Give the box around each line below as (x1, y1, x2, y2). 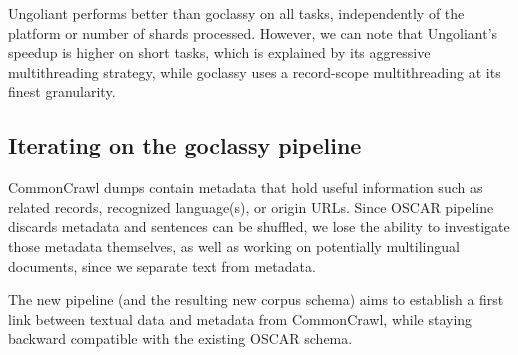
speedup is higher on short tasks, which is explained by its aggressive (8, 42, 431, 63)
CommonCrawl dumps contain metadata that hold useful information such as (8, 177, 483, 198)
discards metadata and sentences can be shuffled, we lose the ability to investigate (8, 216, 510, 237)
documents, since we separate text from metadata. (8, 255, 316, 276)
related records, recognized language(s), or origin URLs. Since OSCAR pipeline (8, 196, 494, 217)
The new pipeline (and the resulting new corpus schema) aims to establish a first (8, 289, 504, 310)
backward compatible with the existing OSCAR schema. (8, 328, 353, 349)
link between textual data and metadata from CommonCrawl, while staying (8, 308, 473, 329)
